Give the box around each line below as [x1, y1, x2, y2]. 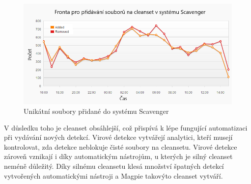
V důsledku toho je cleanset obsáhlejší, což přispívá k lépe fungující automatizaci [4, 122, 248, 132]
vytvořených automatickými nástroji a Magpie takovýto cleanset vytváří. [4, 170, 223, 181]
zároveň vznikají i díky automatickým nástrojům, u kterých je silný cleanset [4, 151, 233, 161]
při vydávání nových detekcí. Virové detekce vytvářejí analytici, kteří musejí [4, 132, 233, 142]
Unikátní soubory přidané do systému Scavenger [24, 106, 169, 116]
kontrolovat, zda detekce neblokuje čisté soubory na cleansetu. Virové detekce [4, 141, 237, 152]
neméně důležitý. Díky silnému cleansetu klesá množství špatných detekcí [4, 160, 224, 171]
